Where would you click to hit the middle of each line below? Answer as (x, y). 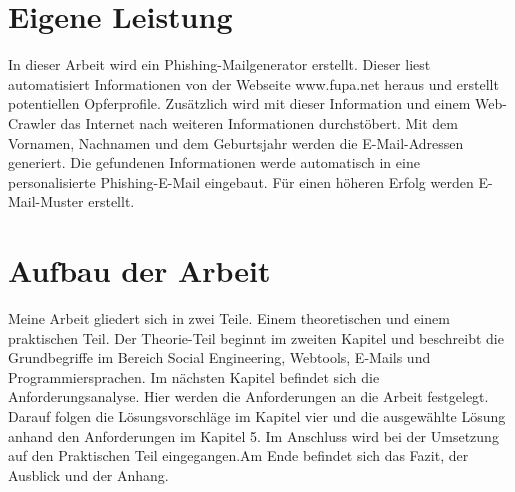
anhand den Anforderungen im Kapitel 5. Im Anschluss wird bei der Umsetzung (253, 435)
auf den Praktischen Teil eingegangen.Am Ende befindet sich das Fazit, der (238, 455)
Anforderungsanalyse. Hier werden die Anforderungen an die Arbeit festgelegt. (248, 396)
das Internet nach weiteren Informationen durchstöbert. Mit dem (259, 122)
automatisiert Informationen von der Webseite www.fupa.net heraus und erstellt (253, 83)
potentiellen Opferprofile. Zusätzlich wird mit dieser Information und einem (239, 103)
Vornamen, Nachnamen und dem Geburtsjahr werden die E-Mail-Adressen (236, 142)
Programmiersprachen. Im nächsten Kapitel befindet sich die (194, 376)
